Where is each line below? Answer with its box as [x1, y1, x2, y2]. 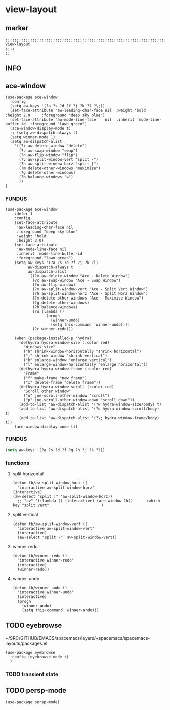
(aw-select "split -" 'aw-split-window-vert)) [17, 535, 117, 540]
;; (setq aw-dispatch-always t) [10, 130, 78, 135]
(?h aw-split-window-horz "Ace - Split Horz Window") [32, 291, 148, 296]
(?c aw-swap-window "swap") [18, 148, 78, 153]
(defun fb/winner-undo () [12, 585, 67, 590]
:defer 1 [14, 211, 33, 216]
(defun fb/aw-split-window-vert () [12, 521, 88, 527]
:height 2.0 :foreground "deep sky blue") [5, 113, 105, 118]
